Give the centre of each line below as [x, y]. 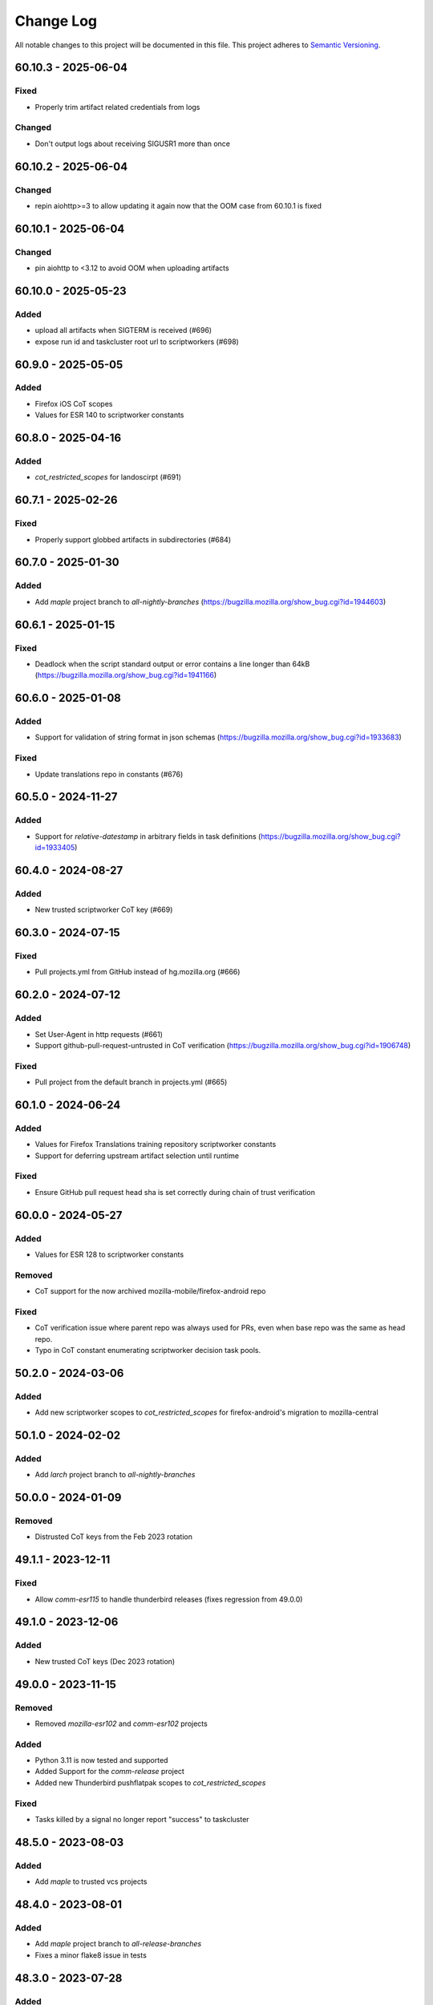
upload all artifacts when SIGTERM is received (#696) [123, 330]
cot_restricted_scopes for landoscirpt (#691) [108, 477]
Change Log [56, 21]
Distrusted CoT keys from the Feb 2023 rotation [113, 1537]
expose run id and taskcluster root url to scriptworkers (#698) [137, 342]
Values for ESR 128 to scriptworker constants [109, 1254]
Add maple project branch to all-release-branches [118, 1944]
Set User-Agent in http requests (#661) [99, 1034]
